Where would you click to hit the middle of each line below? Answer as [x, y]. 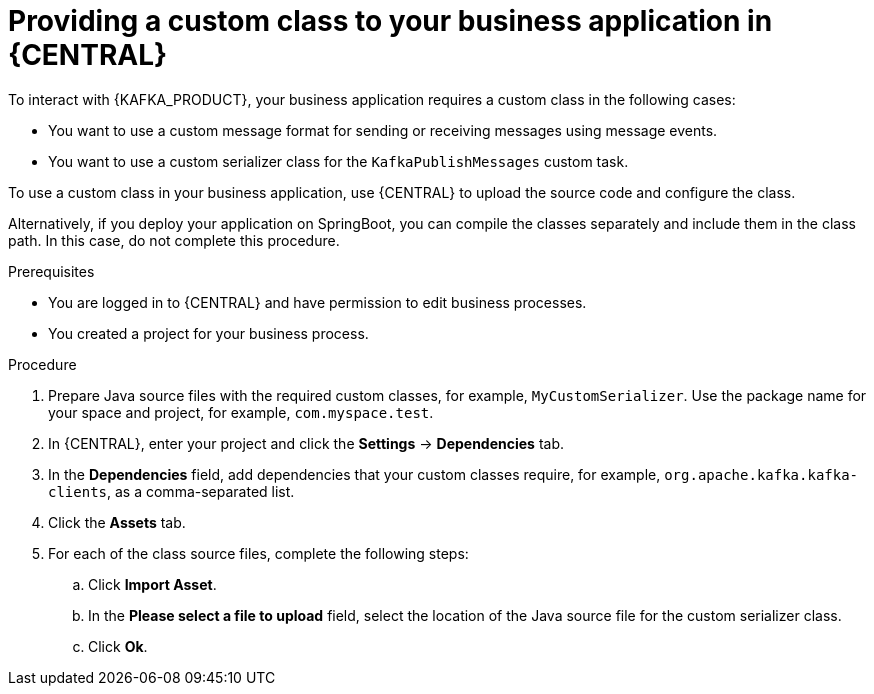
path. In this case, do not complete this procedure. [174, 240]
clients [78, 491]
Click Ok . [118, 646]
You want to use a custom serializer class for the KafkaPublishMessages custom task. [338, 161]
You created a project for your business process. [208, 333]
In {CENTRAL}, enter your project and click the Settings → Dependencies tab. [306, 443]
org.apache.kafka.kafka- [761, 474]
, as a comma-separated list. [201, 491]
